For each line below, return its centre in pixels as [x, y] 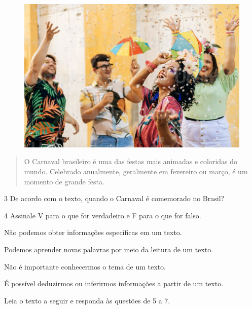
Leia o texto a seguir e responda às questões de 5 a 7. [87, 300]
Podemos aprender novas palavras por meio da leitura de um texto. [109, 249]
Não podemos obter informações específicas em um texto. [93, 232]
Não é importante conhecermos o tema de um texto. [85, 266]
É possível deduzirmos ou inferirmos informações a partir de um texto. [114, 283]
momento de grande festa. [64, 181]
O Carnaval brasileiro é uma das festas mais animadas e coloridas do [131, 161]
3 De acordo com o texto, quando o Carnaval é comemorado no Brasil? [114, 198]
